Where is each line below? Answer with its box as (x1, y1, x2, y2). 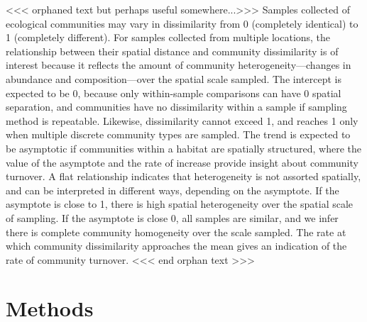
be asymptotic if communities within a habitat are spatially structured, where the (6, 140, 361, 155)
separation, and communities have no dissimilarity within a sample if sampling (6, 99, 347, 114)
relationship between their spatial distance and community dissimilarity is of (6, 43, 339, 58)
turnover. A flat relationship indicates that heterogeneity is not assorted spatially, (6, 169, 361, 184)
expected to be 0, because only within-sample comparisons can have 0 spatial (6, 85, 341, 100)
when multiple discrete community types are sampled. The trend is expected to (6, 127, 351, 142)
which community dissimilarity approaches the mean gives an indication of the (6, 238, 347, 253)
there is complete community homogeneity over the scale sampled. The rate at (6, 224, 346, 239)
